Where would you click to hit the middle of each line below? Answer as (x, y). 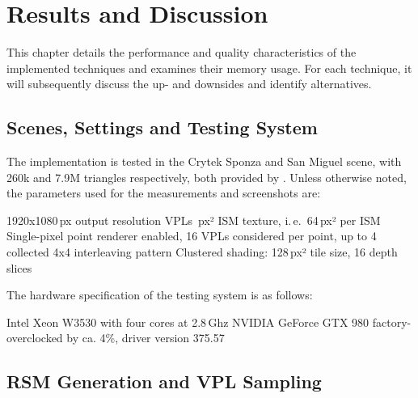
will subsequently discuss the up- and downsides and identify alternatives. (189, 84)
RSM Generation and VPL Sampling (164, 381)
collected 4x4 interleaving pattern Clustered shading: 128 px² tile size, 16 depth (202, 252)
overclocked (35, 338)
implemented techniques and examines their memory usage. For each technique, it (209, 68)
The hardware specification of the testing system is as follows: (160, 295)
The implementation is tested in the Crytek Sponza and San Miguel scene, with (204, 161)
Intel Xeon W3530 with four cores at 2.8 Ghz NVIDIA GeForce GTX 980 (188, 322)
